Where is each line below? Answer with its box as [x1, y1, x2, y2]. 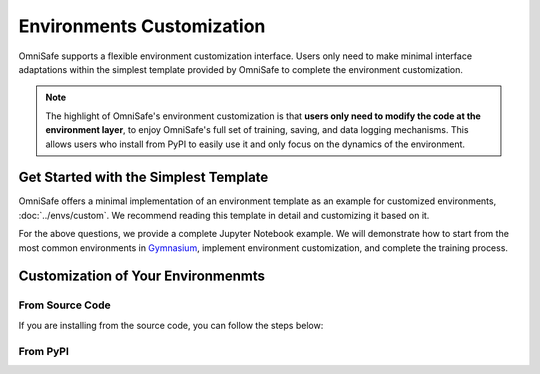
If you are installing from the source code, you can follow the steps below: [18, 319, 324, 331]
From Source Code [18, 298, 112, 312]
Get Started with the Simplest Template [18, 169, 269, 186]
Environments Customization [18, 15, 266, 37]
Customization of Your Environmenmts [18, 268, 265, 285]
